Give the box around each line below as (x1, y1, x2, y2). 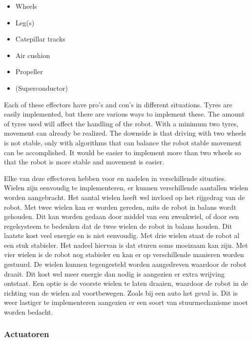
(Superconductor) (15, 82, 68, 93)
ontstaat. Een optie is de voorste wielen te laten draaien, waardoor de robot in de (4, 278, 248, 288)
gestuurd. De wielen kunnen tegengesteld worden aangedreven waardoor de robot (4, 259, 247, 269)
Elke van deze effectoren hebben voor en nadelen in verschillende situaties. (4, 173, 227, 183)
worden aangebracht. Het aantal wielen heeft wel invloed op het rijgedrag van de (4, 192, 245, 202)
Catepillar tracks (15, 34, 65, 44)
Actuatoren (4, 327, 49, 340)
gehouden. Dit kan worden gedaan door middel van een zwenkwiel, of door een (4, 211, 239, 221)
